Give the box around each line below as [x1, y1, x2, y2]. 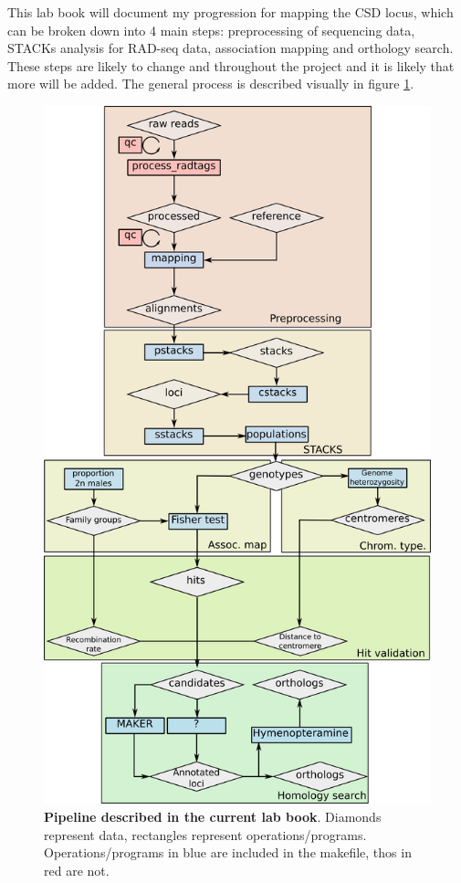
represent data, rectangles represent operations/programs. [44, 825, 367, 844]
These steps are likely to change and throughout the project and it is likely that [7, 56, 455, 75]
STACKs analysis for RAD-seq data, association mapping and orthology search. [7, 38, 454, 58]
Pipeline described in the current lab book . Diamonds [44, 806, 382, 825]
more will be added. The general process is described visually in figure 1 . [7, 74, 414, 93]
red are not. [44, 860, 110, 879]
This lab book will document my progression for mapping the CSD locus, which [7, 3, 454, 21]
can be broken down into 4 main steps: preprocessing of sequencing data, [7, 20, 415, 39]
